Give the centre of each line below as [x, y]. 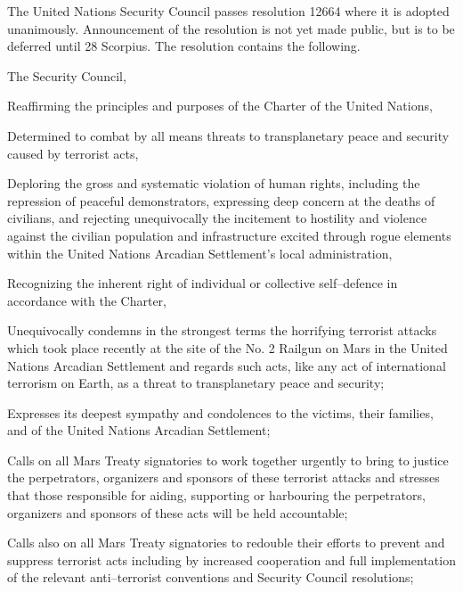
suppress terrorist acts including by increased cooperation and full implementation [231, 559]
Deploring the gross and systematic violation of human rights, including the [214, 183]
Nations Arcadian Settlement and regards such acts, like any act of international [227, 365]
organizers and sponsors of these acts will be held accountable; [178, 512]
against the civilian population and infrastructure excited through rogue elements [229, 235]
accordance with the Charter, [87, 300]
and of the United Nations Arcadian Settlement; [139, 430]
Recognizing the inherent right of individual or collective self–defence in [203, 283]
